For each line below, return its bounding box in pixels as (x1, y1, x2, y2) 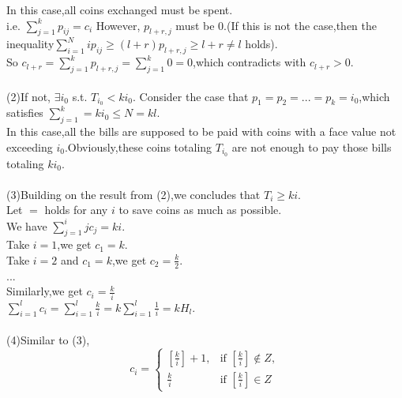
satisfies (6, 104, 43, 121)
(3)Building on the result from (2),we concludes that (6, 186, 261, 202)
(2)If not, (6, 88, 51, 104)
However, (96, 17, 141, 33)
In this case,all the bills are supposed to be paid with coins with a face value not (6, 123, 396, 140)
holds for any (44, 201, 108, 218)
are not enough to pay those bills (231, 138, 392, 155)
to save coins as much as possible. (118, 201, 282, 218)
